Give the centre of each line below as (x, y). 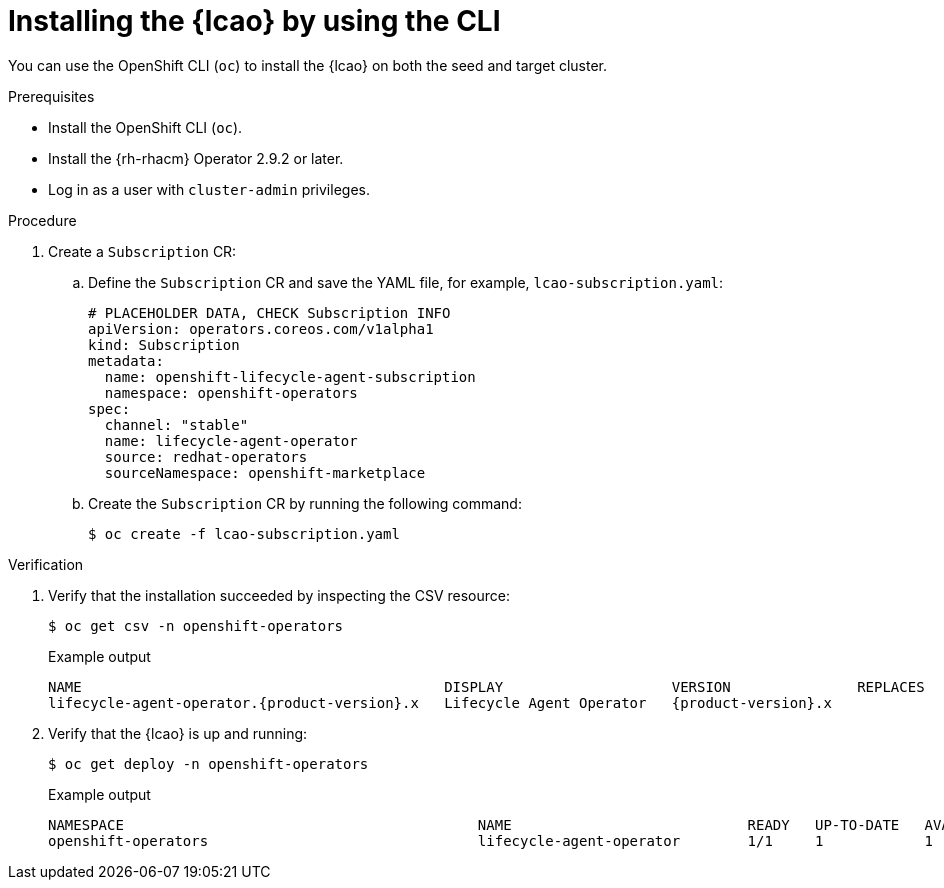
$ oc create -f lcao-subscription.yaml (244, 533)
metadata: (126, 360)
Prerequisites (51, 96)
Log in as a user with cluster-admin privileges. (209, 189)
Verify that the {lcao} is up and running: (178, 733)
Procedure (42, 220)
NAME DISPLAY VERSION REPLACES (486, 686)
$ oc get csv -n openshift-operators (196, 625)
